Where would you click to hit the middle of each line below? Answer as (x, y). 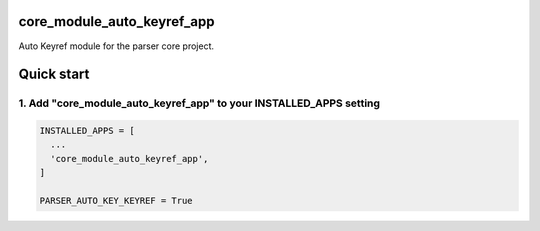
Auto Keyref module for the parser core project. (116, 46)
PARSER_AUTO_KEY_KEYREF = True (116, 201)
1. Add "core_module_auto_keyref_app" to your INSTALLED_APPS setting (199, 103)
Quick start (54, 74)
